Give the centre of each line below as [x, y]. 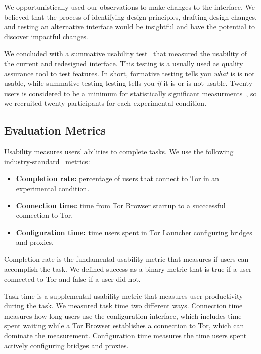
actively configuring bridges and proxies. [67, 345]
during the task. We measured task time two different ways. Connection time [123, 306]
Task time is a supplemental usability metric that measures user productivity [124, 296]
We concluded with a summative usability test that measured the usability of [125, 53]
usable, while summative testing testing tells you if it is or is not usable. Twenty [128, 83]
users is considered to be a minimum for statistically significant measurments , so [130, 93]
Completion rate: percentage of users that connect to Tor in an [118, 178]
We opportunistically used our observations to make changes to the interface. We [129, 7]
